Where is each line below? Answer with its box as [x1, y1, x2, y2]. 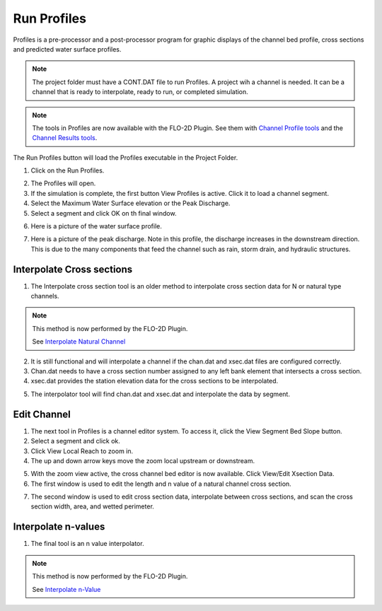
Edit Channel [13, 408, 71, 420]
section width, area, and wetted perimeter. [30, 502, 155, 511]
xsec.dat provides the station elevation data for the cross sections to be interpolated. [30, 377, 279, 385]
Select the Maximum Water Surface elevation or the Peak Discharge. [30, 199, 231, 208]
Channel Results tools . [32, 134, 98, 142]
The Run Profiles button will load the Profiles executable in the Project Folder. [13, 153, 238, 162]
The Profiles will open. [30, 179, 96, 187]
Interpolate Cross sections [13, 263, 133, 275]
